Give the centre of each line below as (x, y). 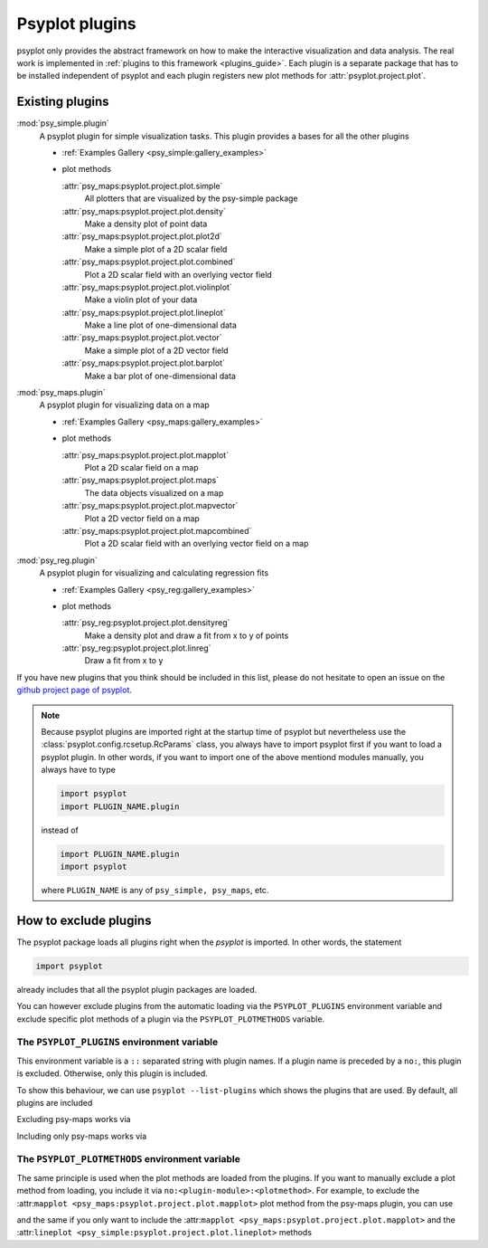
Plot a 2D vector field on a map (142, 518)
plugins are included (55, 1102)
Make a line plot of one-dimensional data (160, 325)
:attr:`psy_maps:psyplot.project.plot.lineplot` (144, 312)
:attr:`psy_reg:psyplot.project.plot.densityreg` (146, 623)
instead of (60, 830)
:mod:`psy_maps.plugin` (61, 393)
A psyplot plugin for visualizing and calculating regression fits (154, 573)
